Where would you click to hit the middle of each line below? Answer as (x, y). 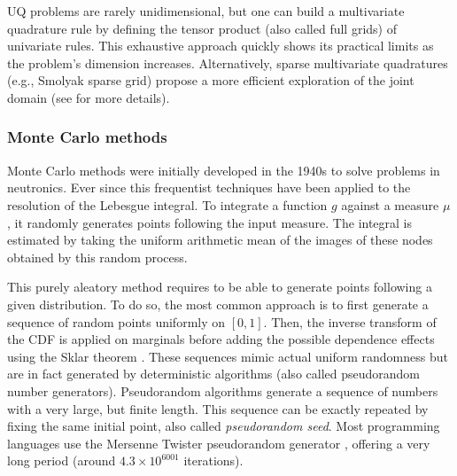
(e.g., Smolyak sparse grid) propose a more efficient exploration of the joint (211, 80)
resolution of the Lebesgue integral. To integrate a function (167, 204)
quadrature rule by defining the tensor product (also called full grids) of (202, 28)
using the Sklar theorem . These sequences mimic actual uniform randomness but (228, 356)
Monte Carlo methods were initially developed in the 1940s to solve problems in (224, 170)
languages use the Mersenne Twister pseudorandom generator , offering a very (219, 443)
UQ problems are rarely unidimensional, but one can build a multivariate (206, 11)
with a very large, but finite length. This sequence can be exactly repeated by (218, 408)
